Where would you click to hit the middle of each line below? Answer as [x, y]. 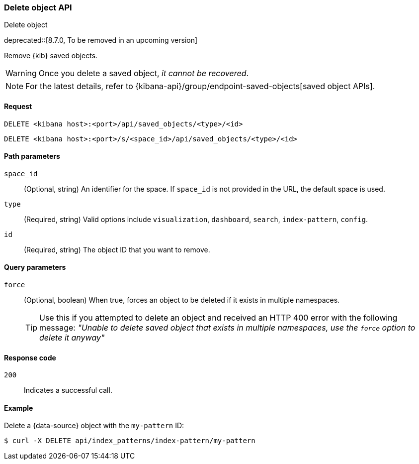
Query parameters [35, 267]
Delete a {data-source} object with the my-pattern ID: [94, 426]
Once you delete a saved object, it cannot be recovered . [144, 73]
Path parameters [32, 156]
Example [19, 408]
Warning [21, 73]
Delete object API [38, 7]
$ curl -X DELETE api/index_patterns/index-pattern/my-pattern [130, 441]
